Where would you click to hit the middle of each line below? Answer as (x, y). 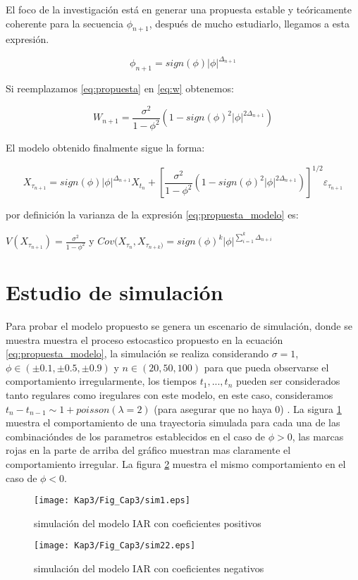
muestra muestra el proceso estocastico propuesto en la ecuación (144, 339)
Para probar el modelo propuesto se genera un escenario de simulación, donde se (179, 326)
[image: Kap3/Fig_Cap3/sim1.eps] (112, 501)
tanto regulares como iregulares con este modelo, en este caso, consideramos (169, 395)
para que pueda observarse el (266, 367)
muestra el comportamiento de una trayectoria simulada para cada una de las (173, 422)
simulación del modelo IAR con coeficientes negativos (149, 568)
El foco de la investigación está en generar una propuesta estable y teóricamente (179, 9)
